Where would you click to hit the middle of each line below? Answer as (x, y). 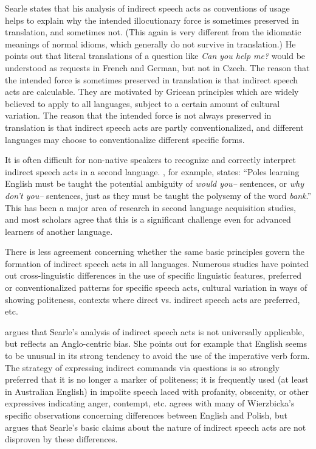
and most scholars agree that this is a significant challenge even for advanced (148, 219)
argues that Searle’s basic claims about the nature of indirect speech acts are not (156, 427)
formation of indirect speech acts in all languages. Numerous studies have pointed (157, 263)
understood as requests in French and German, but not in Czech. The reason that (157, 67)
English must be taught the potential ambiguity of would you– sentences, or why (154, 183)
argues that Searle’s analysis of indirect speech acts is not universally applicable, (155, 331)
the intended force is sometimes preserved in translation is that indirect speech (152, 79)
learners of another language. (59, 231)
